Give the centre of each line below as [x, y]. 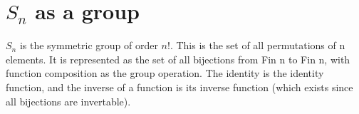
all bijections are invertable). [68, 101]
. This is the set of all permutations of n [257, 45]
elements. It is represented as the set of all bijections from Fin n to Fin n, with [178, 59]
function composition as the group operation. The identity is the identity [165, 73]
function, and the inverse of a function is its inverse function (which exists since [179, 87]
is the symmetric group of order [89, 45]
